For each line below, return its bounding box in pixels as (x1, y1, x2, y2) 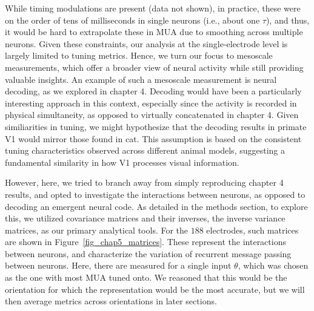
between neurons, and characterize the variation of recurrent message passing (5, 247, 292, 260)
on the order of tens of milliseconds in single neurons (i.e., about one (5, 13, 260, 26)
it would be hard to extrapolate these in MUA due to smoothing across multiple (5, 25, 303, 38)
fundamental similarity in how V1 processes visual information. (5, 155, 239, 168)
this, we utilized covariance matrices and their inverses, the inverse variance (5, 212, 286, 224)
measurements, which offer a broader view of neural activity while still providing (5, 61, 304, 73)
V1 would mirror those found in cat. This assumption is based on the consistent (5, 132, 302, 145)
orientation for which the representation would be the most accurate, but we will (5, 283, 305, 295)
